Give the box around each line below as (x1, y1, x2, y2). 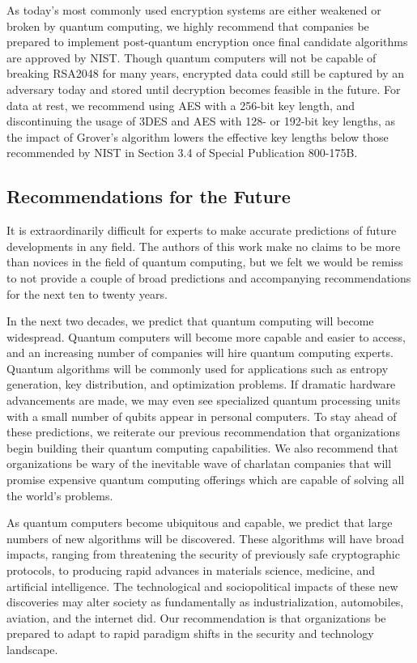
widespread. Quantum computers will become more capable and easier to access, (6, 328, 406, 345)
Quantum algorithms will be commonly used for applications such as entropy (6, 359, 389, 376)
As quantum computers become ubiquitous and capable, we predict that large (6, 514, 393, 531)
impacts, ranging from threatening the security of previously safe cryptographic (6, 546, 400, 563)
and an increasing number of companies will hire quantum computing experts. (6, 344, 394, 361)
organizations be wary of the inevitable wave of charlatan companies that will (6, 455, 392, 472)
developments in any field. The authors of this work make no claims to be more (6, 237, 401, 254)
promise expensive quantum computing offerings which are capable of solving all (6, 471, 405, 488)
